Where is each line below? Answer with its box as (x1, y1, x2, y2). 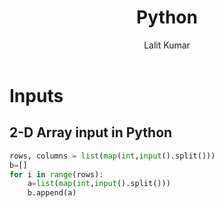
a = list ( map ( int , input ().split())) (27, 179, 171, 189)
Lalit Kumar (143, 39, 191, 51)
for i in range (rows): (9, 169, 104, 180)
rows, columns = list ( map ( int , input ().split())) (9, 151, 216, 161)
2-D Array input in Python (9, 124, 173, 141)
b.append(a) (27, 188, 77, 198)
